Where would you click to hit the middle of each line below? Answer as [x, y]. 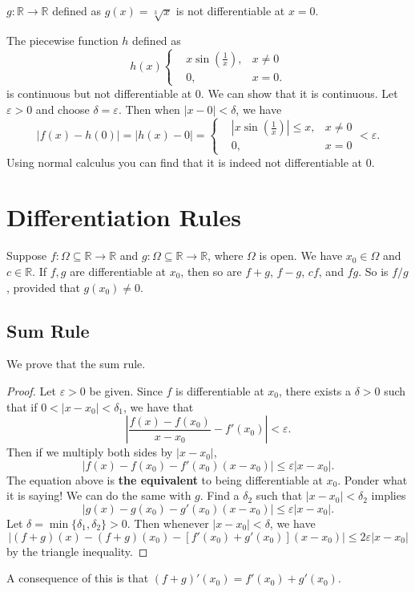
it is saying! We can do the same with [99, 495]
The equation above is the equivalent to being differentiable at [165, 479]
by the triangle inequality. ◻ [77, 551]
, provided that [43, 287]
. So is [373, 271]
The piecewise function [62, 40]
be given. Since [126, 390]
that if [22, 406]
